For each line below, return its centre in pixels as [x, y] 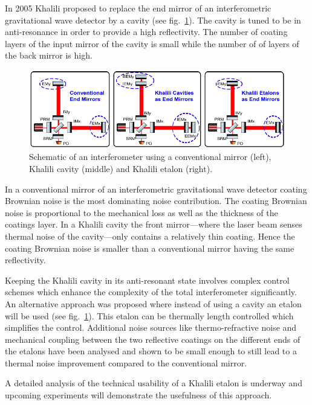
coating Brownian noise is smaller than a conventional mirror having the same [150, 248]
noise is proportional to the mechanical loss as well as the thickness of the [141, 212]
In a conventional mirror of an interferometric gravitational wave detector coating [156, 189]
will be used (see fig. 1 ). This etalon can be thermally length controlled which [149, 315]
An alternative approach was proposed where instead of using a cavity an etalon [153, 303]
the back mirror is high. [49, 55]
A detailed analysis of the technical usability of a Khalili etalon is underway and [154, 383]
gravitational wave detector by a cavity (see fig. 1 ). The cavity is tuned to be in [153, 20]
